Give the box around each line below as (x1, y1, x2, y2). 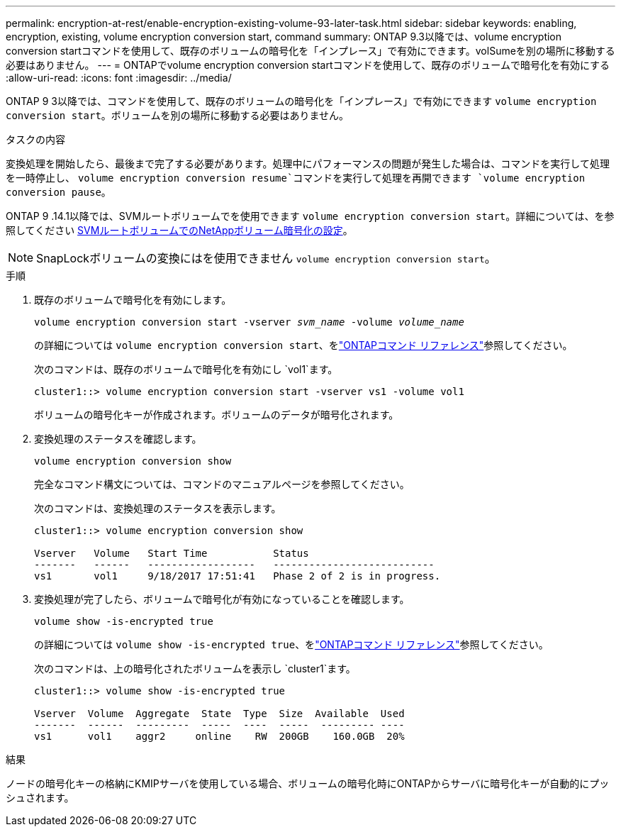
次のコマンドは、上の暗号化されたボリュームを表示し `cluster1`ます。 (34, 662, 356, 675)
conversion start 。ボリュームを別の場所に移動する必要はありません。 (6, 109, 349, 121)
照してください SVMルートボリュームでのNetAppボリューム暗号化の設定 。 (6, 224, 353, 236)
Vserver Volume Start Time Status (34, 548, 309, 559)
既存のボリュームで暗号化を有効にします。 (34, 294, 232, 306)
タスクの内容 (6, 133, 65, 145)
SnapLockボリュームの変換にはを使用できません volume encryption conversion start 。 (36, 251, 496, 265)
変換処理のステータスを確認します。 (34, 433, 202, 445)
